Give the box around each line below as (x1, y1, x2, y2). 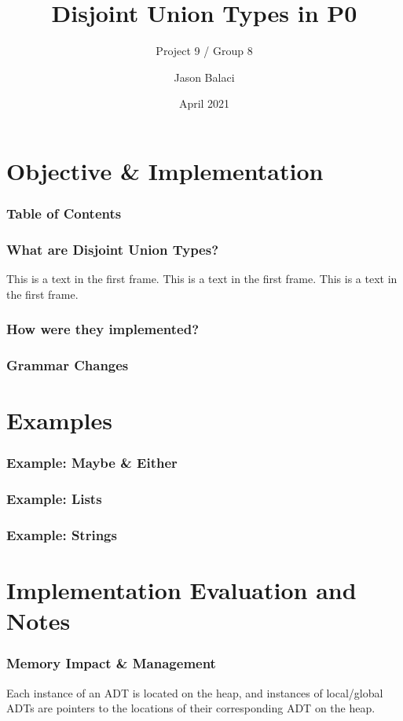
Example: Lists (6, 489, 102, 509)
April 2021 (178, 95, 230, 112)
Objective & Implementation (6, 154, 324, 186)
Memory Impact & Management (6, 653, 216, 673)
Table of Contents (6, 204, 122, 223)
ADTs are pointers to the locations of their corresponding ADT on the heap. (6, 700, 376, 716)
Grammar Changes (6, 355, 129, 375)
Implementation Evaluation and (6, 574, 357, 606)
